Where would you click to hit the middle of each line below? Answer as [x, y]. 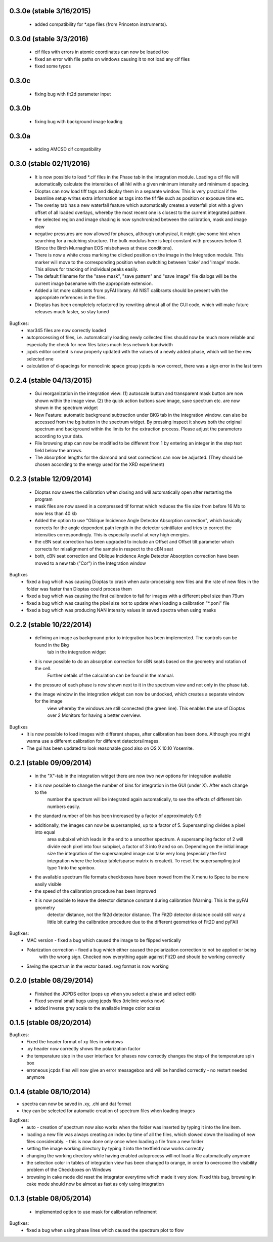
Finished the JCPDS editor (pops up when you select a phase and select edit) [115, 994]
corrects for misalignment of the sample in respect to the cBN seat [104, 549]
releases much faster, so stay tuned [72, 312]
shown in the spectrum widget [66, 408]
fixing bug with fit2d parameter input [73, 94]
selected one [40, 359]
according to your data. [59, 436]
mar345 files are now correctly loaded [66, 331]
